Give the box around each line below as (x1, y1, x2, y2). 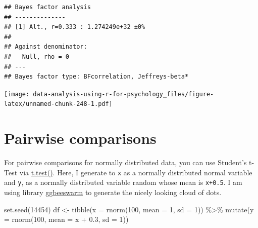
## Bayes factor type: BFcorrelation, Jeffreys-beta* (4, 73, 189, 81)
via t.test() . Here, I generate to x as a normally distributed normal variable (19, 167, 252, 177)
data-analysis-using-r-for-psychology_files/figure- (33, 90, 214, 98)
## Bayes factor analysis (4, 4, 91, 11)
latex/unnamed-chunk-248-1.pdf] (4, 100, 113, 108)
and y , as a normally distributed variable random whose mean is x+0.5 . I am (4, 177, 242, 187)
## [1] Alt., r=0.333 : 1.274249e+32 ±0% (4, 23, 145, 31)
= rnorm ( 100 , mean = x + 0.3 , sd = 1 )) (4, 214, 129, 224)
